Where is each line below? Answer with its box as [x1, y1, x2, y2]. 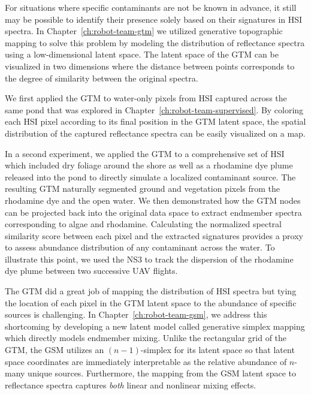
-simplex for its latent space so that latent [140, 343, 295, 356]
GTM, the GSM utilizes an [5, 343, 104, 356]
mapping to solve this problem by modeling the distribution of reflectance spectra [5, 36, 305, 49]
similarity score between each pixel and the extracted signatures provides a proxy [5, 229, 303, 242]
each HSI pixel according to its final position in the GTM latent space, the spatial [5, 115, 306, 128]
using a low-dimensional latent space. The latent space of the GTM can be [5, 48, 279, 61]
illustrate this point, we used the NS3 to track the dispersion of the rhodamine [5, 252, 294, 265]
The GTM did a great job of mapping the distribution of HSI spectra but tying [5, 285, 297, 297]
